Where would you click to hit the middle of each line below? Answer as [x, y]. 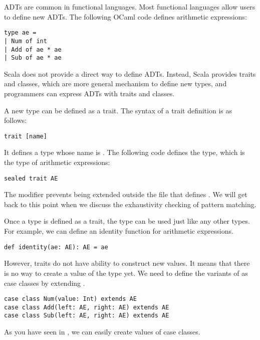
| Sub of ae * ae [33, 58]
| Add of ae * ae [33, 49]
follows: [16, 120]
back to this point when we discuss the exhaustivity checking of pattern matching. [130, 204]
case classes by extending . [45, 283]
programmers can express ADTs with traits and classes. [89, 93]
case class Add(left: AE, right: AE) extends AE [87, 307]
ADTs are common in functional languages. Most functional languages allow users [130, 7]
